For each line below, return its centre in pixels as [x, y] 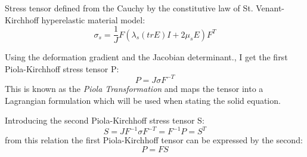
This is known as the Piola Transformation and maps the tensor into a [134, 88]
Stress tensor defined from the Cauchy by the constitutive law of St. [129, 8]
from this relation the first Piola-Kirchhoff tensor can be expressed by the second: [154, 140]
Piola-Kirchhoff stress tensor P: [62, 68]
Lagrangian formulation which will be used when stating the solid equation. [143, 100]
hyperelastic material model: [93, 19]
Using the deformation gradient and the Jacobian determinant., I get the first [146, 57]
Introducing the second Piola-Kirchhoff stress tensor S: [105, 120]
